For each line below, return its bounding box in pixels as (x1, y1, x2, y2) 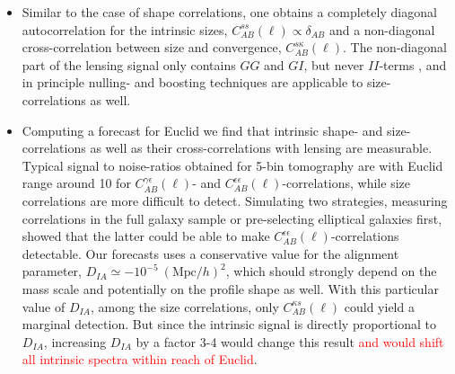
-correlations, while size (282, 174, 410, 192)
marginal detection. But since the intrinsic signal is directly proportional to (22, 315, 436, 334)
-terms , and (379, 55, 447, 74)
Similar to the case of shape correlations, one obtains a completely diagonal (22, 3, 437, 21)
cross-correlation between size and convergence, (22, 38, 282, 57)
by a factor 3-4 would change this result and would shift (136, 332, 444, 351)
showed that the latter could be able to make (22, 227, 270, 245)
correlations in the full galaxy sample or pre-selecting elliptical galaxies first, (22, 209, 442, 227)
